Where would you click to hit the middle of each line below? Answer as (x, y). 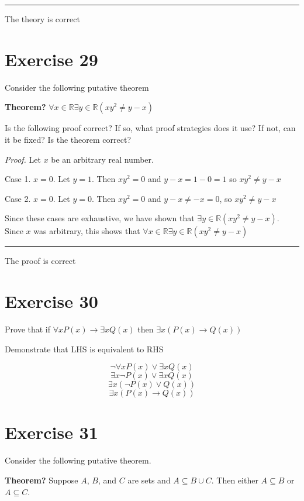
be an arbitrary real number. (102, 159)
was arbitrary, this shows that (87, 231)
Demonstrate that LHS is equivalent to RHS (84, 349)
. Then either (235, 480)
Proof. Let (23, 159)
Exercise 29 (51, 59)
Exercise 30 (51, 301)
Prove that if (28, 329)
